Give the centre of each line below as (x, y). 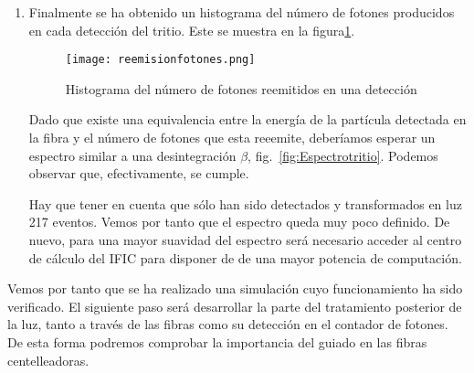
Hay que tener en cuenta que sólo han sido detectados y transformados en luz (245, 203)
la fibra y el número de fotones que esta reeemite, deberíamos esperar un (232, 138)
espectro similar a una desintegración (132, 155)
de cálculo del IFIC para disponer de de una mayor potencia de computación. (245, 257)
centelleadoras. (48, 360)
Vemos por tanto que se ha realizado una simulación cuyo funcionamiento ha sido (235, 288)
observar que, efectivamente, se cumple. (139, 173)
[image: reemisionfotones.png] (160, 60)
